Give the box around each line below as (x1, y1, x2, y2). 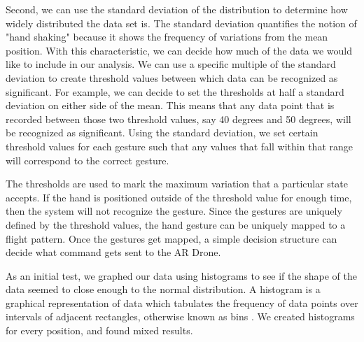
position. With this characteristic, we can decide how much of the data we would (6, 43, 352, 57)
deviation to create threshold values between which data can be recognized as (6, 70, 338, 85)
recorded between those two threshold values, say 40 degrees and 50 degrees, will (6, 111, 351, 126)
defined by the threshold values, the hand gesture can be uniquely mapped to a (6, 217, 346, 231)
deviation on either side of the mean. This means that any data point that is (6, 98, 335, 113)
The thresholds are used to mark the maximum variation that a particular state (6, 176, 348, 191)
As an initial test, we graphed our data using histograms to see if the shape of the (6, 268, 357, 283)
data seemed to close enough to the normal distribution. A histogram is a (6, 282, 321, 297)
